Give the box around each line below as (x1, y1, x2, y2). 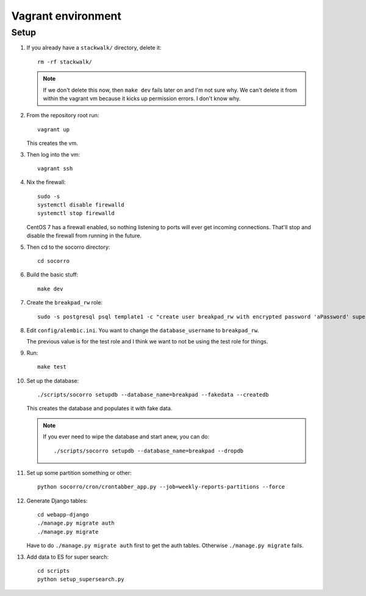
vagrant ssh (37, 165, 73, 172)
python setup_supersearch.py (37, 576, 124, 583)
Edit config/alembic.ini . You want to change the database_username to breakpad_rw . (26, 326, 259, 334)
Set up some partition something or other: (26, 469, 132, 476)
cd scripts (37, 567, 70, 575)
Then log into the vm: (26, 150, 81, 158)
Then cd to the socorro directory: (26, 243, 110, 251)
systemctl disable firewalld (37, 202, 124, 208)
